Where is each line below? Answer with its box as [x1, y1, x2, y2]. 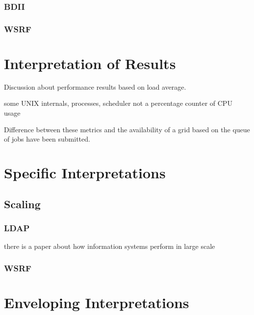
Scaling [4, 196, 41, 211]
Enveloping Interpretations [4, 292, 189, 312]
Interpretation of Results [4, 53, 176, 73]
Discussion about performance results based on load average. [4, 81, 186, 92]
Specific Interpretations [4, 162, 166, 182]
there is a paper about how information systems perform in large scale [4, 241, 215, 251]
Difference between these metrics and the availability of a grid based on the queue [4, 124, 250, 134]
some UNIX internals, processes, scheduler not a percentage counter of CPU [4, 98, 232, 108]
